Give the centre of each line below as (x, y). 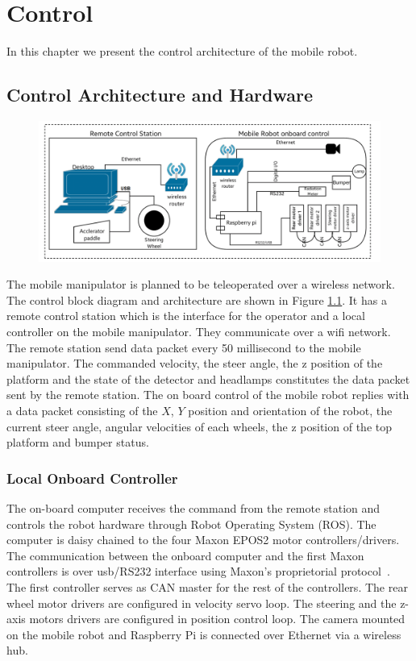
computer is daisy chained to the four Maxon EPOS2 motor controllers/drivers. (203, 540)
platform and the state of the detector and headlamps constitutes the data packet (208, 378)
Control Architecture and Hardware (160, 95)
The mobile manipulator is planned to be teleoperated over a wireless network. (201, 284)
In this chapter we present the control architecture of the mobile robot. (182, 51)
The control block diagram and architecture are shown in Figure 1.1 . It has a (197, 299)
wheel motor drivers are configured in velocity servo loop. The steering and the (202, 603)
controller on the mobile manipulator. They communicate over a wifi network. (199, 332)
